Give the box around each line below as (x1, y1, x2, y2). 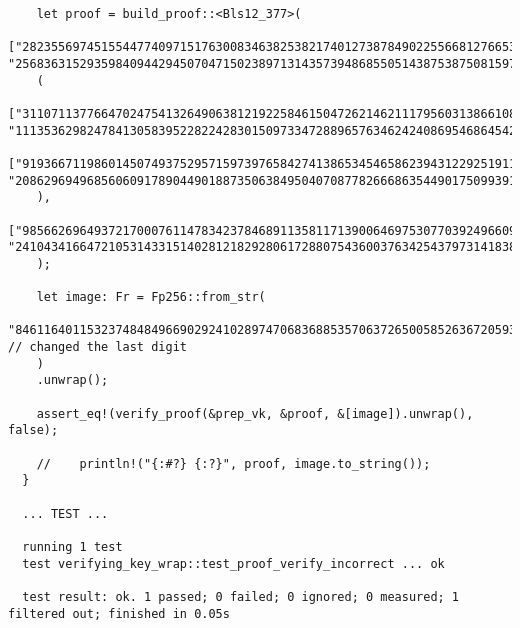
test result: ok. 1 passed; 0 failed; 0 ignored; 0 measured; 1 (22, 589, 460, 604)
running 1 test (22, 540, 123, 554)
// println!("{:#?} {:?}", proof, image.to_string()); (36, 456, 431, 471)
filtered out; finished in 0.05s (8, 606, 230, 621)
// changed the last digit (8, 340, 187, 355)
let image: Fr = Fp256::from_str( (36, 290, 266, 305)
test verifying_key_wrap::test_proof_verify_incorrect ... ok (22, 556, 445, 571)
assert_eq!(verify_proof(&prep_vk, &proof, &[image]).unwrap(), (36, 406, 474, 421)
